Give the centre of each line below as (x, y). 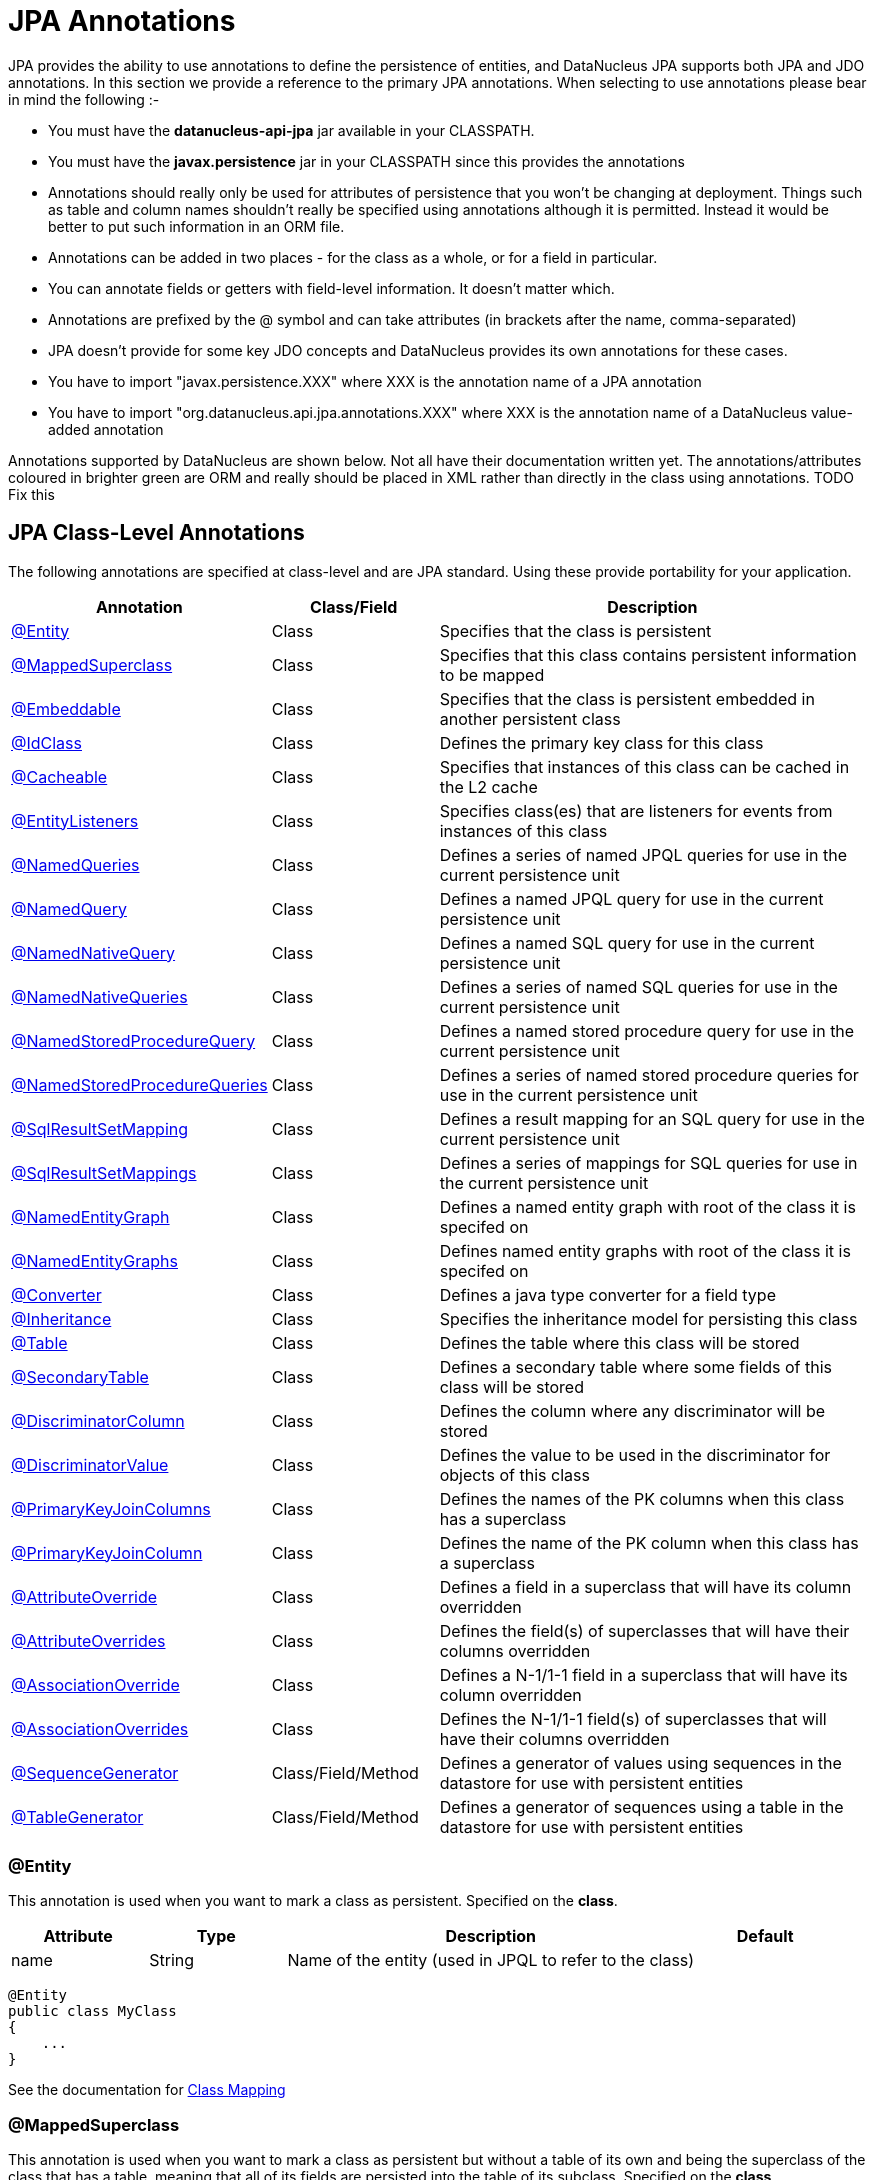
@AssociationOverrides (100, 1728)
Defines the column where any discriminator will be (632, 1410)
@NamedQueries (75, 864)
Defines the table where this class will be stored (619, 1342)
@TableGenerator (77, 1816)
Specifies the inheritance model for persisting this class (648, 1318)
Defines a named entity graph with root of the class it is (647, 1206)
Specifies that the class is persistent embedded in (627, 698)
